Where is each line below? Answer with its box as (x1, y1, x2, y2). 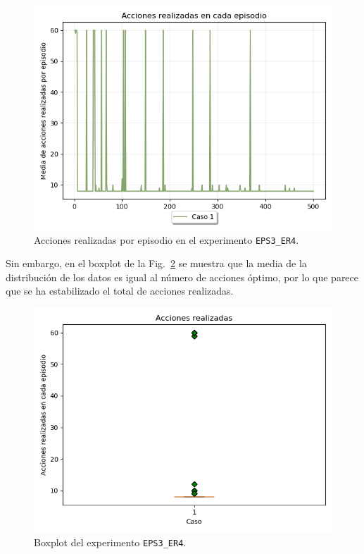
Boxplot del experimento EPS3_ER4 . (34, 534, 187, 549)
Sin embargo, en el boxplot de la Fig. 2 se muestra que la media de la (6, 256, 307, 271)
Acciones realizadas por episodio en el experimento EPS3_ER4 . (34, 232, 299, 247)
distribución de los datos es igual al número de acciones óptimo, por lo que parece (6, 269, 359, 284)
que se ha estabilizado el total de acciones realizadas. (6, 283, 234, 298)
